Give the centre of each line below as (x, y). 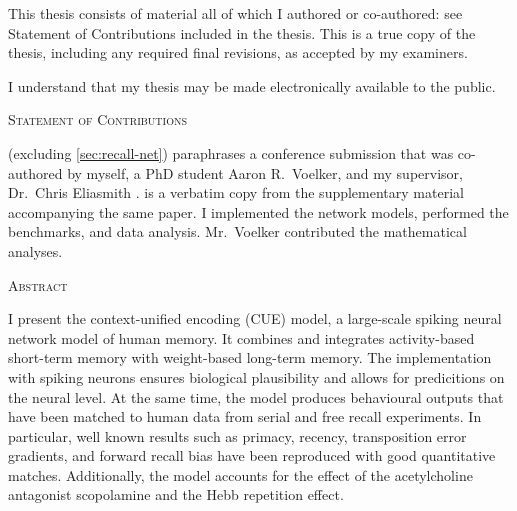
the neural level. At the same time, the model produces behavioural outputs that (256, 396)
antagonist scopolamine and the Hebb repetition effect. (176, 494)
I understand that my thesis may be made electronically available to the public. (252, 85)
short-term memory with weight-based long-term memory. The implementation (250, 357)
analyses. (35, 250)
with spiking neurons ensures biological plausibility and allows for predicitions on (256, 376)
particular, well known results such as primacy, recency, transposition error (237, 435)
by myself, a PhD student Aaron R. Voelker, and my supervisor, (265, 172)
